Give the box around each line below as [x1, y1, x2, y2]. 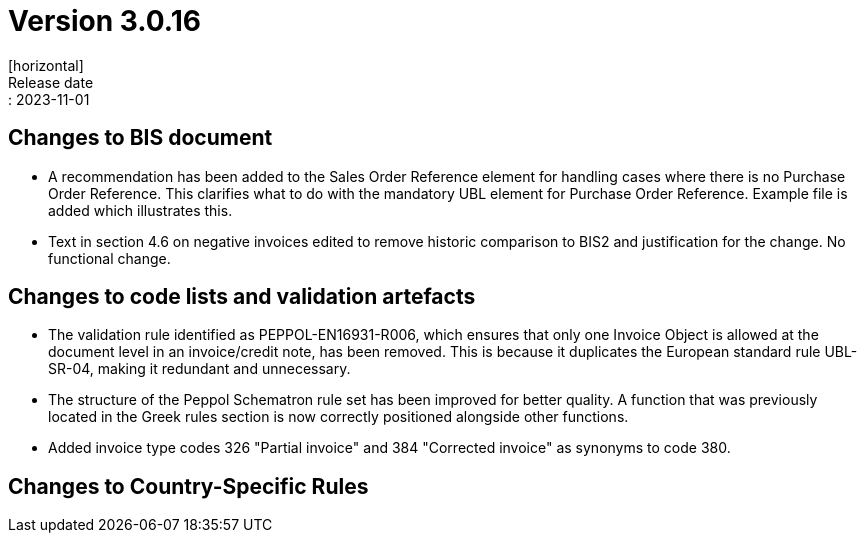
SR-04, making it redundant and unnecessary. [48, 360, 351, 378]
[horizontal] [8, 56, 84, 74]
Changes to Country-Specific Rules [8, 473, 369, 499]
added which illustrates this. [48, 201, 233, 219]
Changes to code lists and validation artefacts [8, 284, 476, 310]
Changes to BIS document [8, 125, 273, 151]
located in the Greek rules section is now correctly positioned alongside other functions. [48, 408, 629, 426]
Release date [8, 73, 94, 91]
